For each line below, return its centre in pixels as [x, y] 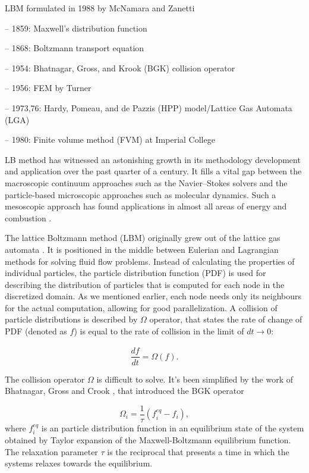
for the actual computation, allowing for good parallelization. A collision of [141, 307]
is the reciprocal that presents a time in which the [198, 451]
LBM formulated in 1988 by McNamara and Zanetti [100, 8]
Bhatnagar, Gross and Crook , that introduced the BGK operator [124, 391]
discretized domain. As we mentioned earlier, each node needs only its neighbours [153, 296]
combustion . [28, 217]
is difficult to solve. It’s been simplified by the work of [195, 379]
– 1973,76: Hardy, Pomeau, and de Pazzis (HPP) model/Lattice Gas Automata [149, 107]
